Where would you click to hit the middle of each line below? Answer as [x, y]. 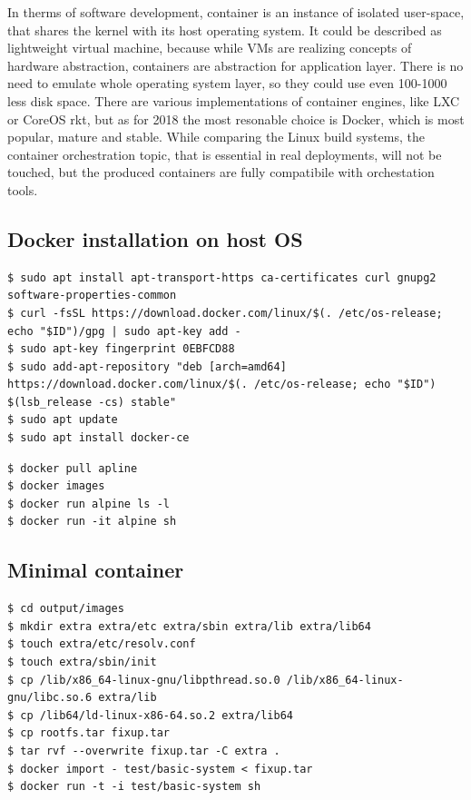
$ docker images [56, 486]
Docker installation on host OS [155, 238]
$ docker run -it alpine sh [92, 522]
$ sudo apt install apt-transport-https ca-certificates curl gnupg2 [222, 277]
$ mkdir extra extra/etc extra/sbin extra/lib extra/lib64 [189, 626]
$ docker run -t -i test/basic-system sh [134, 787]
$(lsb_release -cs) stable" [92, 402]
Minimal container [96, 570]
